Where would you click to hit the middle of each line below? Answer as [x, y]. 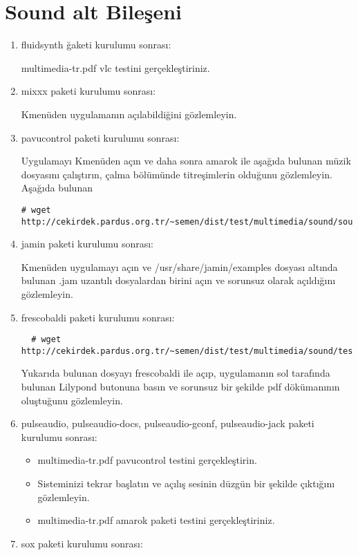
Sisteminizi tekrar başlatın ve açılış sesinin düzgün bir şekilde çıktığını [186, 483]
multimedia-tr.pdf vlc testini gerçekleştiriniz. [115, 67]
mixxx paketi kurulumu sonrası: [88, 91]
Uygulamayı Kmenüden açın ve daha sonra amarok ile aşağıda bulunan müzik [186, 161]
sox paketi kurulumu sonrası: [82, 543]
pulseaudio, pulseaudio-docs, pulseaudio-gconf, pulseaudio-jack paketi [168, 423]
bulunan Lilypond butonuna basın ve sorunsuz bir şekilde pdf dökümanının [180, 387]
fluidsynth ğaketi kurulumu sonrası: [96, 45]
